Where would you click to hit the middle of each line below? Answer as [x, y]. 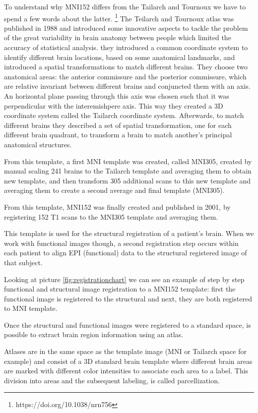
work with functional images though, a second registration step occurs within [121, 243]
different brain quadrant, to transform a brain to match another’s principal [118, 135]
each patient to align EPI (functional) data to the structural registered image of [126, 253]
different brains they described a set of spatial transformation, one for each [118, 125]
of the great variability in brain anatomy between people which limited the [118, 37]
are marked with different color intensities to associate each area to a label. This [126, 371]
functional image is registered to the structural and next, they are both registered [128, 298]
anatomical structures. [38, 144]
